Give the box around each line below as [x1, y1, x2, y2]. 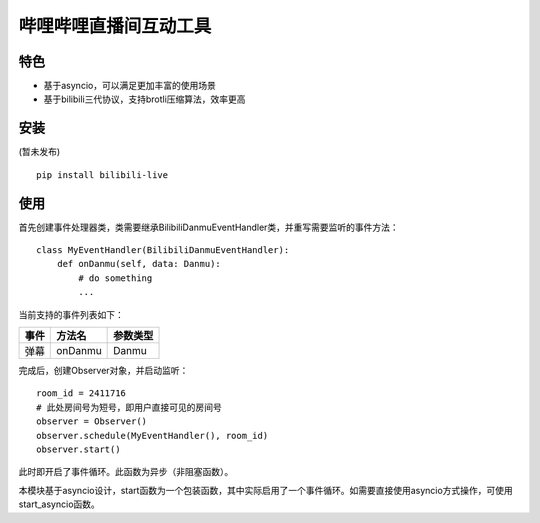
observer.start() [36, 443, 121, 455]
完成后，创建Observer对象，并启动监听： [18, 365, 189, 376]
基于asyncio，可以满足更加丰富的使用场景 [43, 80, 217, 92]
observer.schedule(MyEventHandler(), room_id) [36, 430, 269, 441]
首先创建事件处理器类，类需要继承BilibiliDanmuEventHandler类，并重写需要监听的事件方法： [18, 221, 399, 233]
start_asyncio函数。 [18, 498, 100, 510]
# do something [78, 272, 153, 284]
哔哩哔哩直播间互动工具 [18, 15, 212, 37]
